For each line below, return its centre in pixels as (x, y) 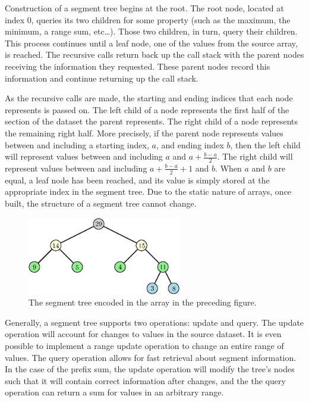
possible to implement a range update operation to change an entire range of (144, 345)
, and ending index (190, 144)
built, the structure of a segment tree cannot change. (101, 203)
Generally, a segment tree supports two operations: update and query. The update (154, 322)
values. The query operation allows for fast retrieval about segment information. (151, 357)
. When (228, 168)
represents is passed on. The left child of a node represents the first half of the (147, 109)
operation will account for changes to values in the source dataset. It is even (143, 334)
